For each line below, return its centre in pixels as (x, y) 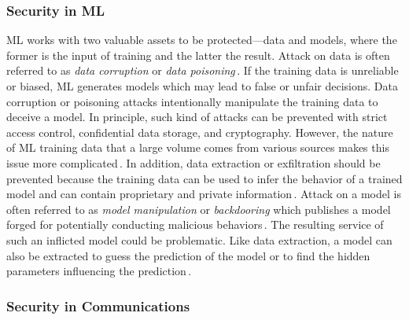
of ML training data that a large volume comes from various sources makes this (198, 147)
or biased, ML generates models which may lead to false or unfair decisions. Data (202, 86)
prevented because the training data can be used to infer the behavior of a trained (204, 178)
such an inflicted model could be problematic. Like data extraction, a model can (199, 239)
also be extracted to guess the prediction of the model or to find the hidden (188, 255)
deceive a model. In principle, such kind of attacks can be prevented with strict (197, 117)
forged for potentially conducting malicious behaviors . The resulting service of (195, 224)
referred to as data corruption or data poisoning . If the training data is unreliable (203, 70)
